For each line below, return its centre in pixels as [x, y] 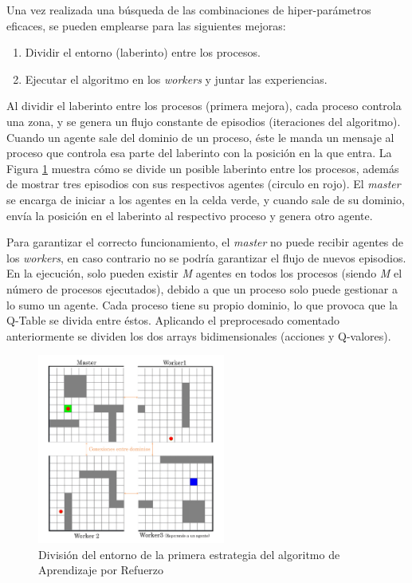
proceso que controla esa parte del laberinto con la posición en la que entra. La [199, 153]
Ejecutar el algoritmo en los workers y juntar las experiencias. [176, 79]
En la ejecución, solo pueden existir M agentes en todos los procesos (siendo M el [204, 273]
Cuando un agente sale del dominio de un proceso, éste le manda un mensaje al [200, 137]
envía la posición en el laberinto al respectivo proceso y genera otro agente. [190, 215]
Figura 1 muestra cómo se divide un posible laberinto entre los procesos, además [203, 168]
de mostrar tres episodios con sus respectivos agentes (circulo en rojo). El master [204, 184]
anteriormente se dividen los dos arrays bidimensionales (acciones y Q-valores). [199, 335]
